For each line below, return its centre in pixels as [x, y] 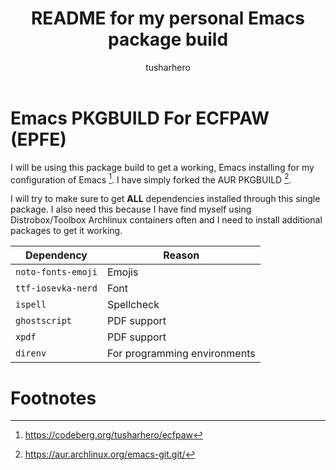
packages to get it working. [66, 231]
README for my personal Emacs [168, 18]
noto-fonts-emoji [56, 272]
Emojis [122, 272]
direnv [31, 353]
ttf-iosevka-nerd [56, 288]
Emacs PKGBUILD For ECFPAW [140, 118]
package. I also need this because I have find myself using [131, 209]
